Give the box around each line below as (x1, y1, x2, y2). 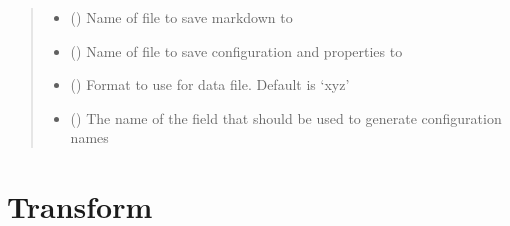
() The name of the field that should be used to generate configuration (70, 107, 502, 128)
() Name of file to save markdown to (70, 7, 293, 27)
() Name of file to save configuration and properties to (70, 40, 403, 61)
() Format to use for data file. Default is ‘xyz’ (70, 74, 350, 95)
